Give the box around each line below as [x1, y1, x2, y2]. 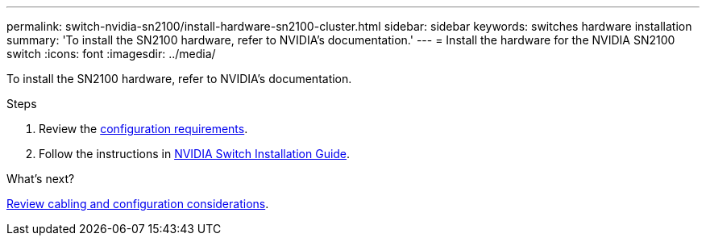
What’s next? [6, 172, 75, 186]
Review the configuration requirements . [39, 122, 248, 136]
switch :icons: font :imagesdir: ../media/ [6, 47, 216, 60]
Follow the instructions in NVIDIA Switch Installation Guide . [39, 147, 351, 161]
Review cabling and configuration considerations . [6, 197, 269, 211]
